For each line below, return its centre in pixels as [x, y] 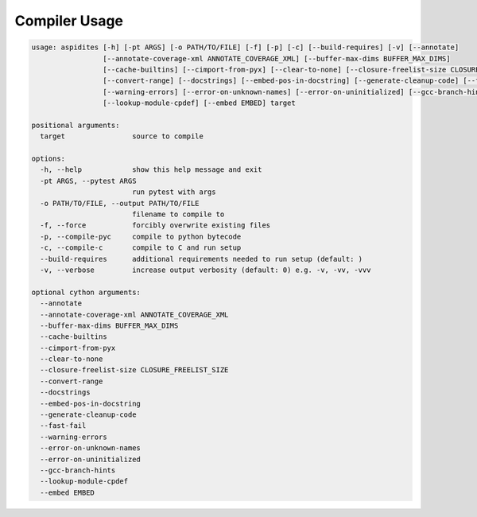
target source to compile [122, 136]
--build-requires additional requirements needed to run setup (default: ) [202, 259]
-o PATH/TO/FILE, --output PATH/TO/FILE [120, 203]
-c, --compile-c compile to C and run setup [141, 248]
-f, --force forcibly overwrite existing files [155, 225]
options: [48, 159]
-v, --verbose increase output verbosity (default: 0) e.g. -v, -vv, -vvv [206, 270]
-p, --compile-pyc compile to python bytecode [141, 236]
